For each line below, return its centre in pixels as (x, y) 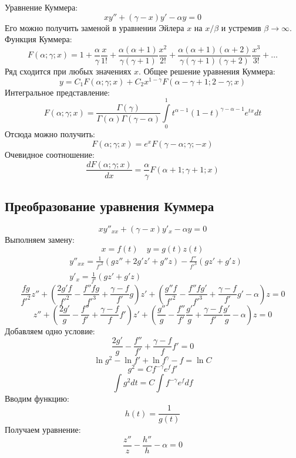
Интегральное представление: (58, 92)
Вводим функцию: (37, 398)
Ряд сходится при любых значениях (68, 71)
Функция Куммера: (38, 39)
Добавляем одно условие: (50, 330)
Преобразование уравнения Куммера (110, 206)
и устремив (241, 27)
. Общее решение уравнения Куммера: (207, 71)
